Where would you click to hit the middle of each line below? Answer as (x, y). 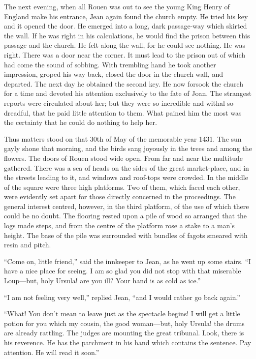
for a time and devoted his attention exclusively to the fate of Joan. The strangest (128, 93)
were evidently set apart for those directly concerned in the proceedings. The (120, 196)
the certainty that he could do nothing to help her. (80, 122)
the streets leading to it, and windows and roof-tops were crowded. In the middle (126, 177)
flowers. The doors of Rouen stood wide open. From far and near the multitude (124, 158)
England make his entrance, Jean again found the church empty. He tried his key (126, 16)
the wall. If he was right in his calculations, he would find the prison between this (127, 35)
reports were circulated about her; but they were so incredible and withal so (119, 103)
